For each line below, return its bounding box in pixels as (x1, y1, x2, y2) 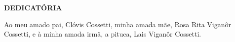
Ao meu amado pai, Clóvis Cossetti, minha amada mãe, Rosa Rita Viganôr (4, 19, 231, 29)
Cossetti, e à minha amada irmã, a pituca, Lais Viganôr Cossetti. (4, 29, 201, 39)
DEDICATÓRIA (4, 2, 62, 12)
